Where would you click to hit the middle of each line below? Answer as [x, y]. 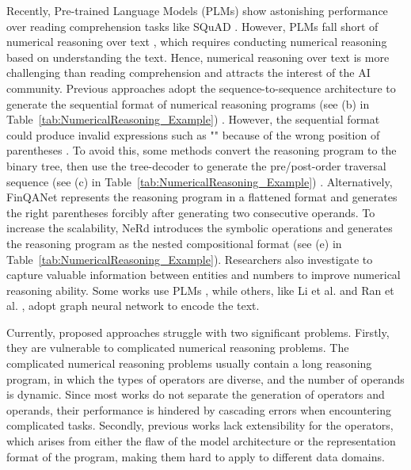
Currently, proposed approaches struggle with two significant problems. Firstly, [198, 332]
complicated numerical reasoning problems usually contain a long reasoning [189, 363]
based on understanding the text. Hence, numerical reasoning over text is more [198, 57]
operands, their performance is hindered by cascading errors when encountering [199, 409]
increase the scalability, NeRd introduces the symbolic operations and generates [200, 228]
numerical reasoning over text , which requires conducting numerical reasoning [197, 42]
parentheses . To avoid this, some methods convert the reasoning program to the [202, 150]
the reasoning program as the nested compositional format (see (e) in [174, 243]
